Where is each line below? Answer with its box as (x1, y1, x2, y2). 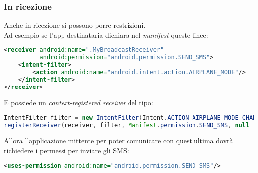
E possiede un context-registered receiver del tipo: (4, 97, 153, 107)
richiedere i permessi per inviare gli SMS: (4, 145, 129, 155)
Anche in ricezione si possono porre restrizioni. (4, 20, 146, 30)
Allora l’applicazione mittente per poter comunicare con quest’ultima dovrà (4, 135, 233, 145)
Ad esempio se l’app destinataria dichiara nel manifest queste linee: (4, 29, 208, 40)
